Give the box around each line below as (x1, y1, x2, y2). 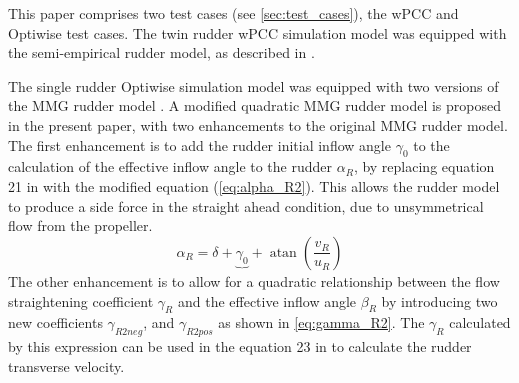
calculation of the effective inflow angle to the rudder (8, 156, 333, 177)
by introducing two (381, 290, 498, 311)
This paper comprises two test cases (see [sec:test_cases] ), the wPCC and (8, 3, 459, 23)
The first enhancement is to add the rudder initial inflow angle (8, 134, 391, 155)
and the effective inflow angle (177, 290, 357, 311)
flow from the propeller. (8, 215, 153, 236)
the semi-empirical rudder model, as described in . (8, 42, 315, 63)
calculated (449, 312, 511, 333)
